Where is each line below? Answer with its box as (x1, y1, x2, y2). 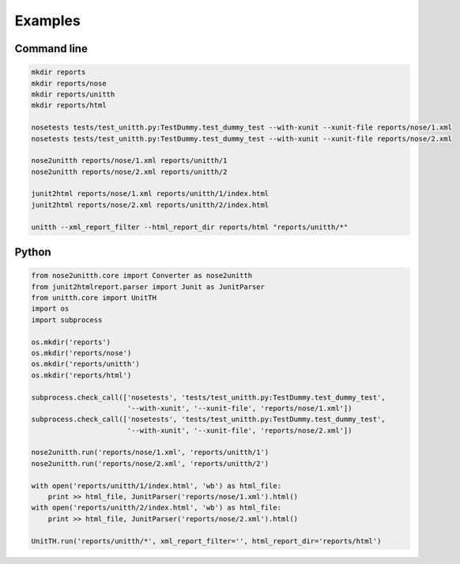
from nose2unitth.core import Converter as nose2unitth (31, 271, 253, 280)
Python (14, 246, 51, 259)
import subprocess (31, 315, 103, 324)
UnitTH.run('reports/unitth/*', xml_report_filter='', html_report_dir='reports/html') (31, 536, 382, 545)
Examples (14, 12, 81, 29)
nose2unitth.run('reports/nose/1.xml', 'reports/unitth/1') (31, 448, 270, 457)
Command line (14, 42, 89, 55)
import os (31, 304, 70, 314)
